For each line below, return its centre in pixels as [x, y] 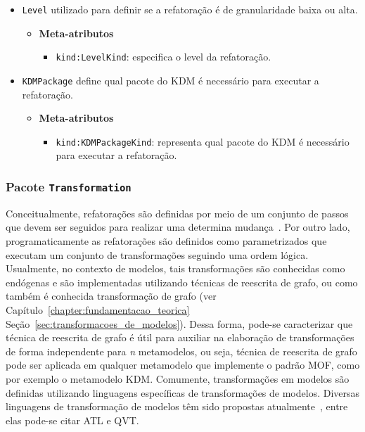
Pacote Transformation [69, 186]
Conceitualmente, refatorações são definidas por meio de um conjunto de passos [177, 213]
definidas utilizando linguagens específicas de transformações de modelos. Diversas [183, 392]
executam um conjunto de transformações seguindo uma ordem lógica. [157, 254]
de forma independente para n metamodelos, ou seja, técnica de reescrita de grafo [181, 351]
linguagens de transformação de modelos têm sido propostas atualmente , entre [177, 406]
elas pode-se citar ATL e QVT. [72, 420]
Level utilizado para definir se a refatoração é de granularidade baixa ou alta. [190, 9]
